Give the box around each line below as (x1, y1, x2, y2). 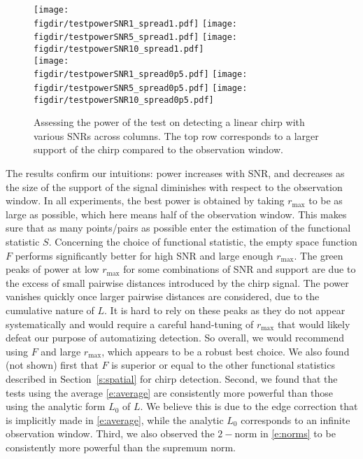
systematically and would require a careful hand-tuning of (6, 316, 254, 331)
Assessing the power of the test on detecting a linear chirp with (34, 115, 305, 129)
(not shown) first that (6, 358, 99, 372)
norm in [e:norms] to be (234, 426, 336, 441)
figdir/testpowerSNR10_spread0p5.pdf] (34, 94, 214, 105)
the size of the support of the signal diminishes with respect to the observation (6, 179, 343, 194)
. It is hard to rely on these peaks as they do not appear (104, 302, 346, 317)
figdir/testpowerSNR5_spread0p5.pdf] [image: (34, 83, 248, 93)
